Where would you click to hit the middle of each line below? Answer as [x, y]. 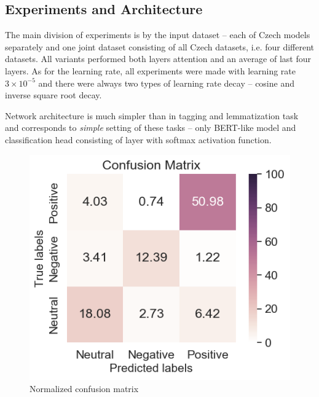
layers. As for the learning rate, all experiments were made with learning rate [151, 70]
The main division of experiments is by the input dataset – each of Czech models [158, 35]
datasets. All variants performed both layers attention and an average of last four [158, 59]
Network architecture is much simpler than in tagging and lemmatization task [152, 115]
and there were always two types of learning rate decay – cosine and [166, 83]
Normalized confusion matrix [84, 388]
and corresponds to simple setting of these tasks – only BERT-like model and [151, 128]
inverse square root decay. [53, 95]
